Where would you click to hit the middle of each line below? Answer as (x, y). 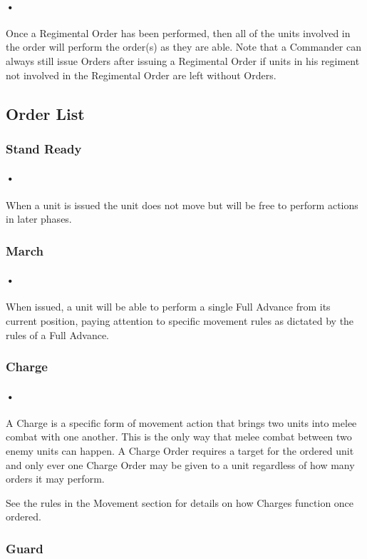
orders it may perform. (55, 479)
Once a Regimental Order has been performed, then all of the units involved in (178, 32)
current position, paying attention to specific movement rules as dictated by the (180, 321)
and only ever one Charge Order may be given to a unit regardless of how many (180, 464)
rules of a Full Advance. (57, 334)
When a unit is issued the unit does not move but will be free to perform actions (182, 205)
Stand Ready (44, 148)
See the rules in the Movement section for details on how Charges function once (180, 502)
